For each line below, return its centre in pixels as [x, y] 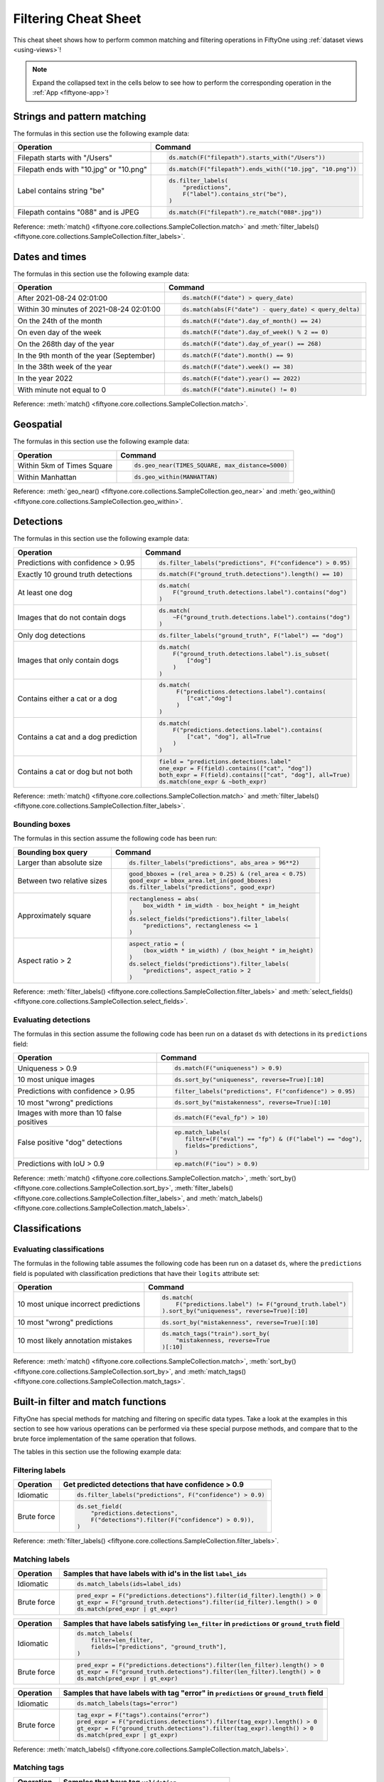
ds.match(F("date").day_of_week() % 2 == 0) [256, 333]
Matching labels [42, 1559]
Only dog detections [51, 636]
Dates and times [50, 257]
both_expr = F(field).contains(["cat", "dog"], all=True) [255, 774]
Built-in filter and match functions [90, 1402]
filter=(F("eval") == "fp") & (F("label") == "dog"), [274, 1139]
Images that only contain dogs [68, 661]
